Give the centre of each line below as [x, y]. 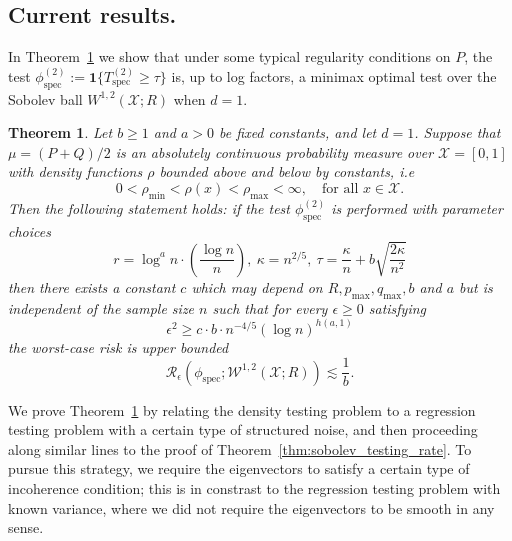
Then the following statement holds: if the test [149, 207]
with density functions [75, 171]
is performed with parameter [417, 207]
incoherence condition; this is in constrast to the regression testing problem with [254, 488]
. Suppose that [457, 132]
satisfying [397, 307]
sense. [26, 527]
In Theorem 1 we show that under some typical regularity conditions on [229, 56]
